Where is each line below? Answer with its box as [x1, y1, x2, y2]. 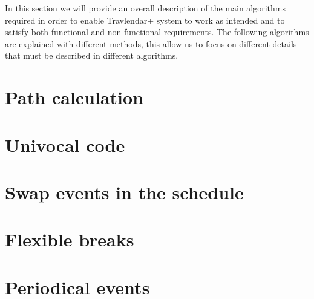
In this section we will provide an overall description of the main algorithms [5, 2, 286, 14]
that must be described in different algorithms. [5, 49, 178, 62]
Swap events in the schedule [5, 179, 244, 204]
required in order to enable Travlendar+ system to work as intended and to [5, 13, 285, 26]
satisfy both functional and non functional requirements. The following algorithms [5, 25, 309, 38]
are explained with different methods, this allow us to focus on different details [5, 37, 297, 50]
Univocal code [5, 132, 125, 157]
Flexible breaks [5, 227, 134, 252]
